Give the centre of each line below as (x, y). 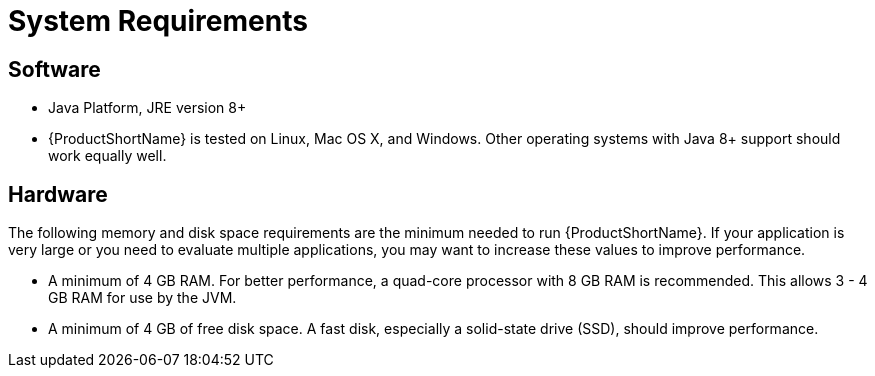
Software (54, 69)
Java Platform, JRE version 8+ (147, 108)
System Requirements (158, 21)
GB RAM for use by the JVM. (142, 298)
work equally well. (107, 156)
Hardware (58, 194)
